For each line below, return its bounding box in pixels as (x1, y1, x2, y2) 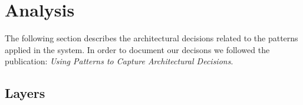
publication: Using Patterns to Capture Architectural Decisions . (5, 55, 233, 67)
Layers (5, 84, 45, 102)
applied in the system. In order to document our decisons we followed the (5, 43, 270, 55)
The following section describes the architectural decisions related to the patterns (5, 32, 298, 44)
